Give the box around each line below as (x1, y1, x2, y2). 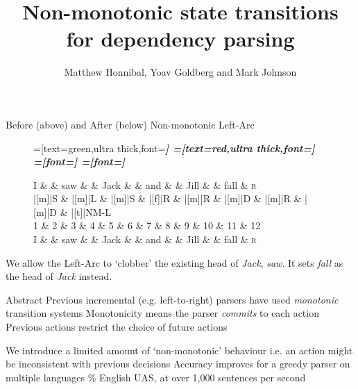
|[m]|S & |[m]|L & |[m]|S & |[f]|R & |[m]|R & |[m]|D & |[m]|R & (33, 191, 302, 206)
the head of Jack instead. (6, 269, 112, 283)
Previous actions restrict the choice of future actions (6, 320, 228, 334)
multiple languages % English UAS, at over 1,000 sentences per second (6, 370, 306, 384)
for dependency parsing (66, 24, 295, 53)
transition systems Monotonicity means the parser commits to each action (6, 306, 319, 320)
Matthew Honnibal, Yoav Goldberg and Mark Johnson (64, 65, 297, 79)
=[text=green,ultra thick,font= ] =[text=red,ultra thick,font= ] (33, 140, 315, 155)
